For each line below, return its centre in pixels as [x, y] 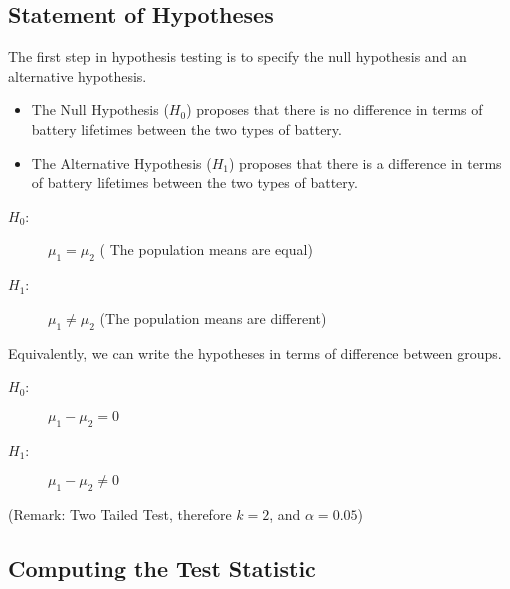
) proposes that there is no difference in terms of [334, 109]
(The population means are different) [213, 317]
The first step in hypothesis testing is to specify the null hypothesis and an [237, 56]
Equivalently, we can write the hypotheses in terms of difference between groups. [255, 352]
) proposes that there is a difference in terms [365, 162]
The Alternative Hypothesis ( [121, 162]
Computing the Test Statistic [162, 567]
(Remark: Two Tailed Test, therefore [120, 513]
